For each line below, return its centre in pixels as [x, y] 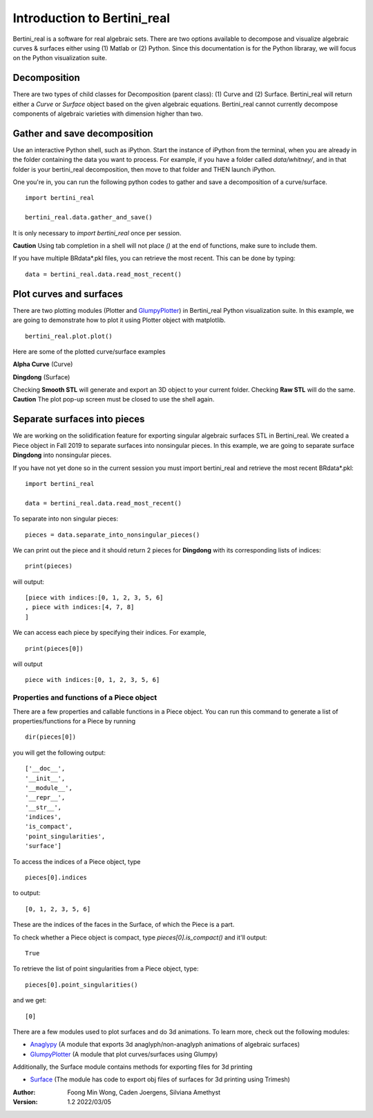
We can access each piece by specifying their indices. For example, [109, 633]
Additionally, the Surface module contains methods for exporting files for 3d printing [133, 1067]
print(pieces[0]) [54, 648]
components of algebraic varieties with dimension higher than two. [108, 114]
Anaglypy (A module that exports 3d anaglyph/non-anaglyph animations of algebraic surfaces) [165, 1045]
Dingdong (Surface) [41, 377]
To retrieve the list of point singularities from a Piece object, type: [106, 968]
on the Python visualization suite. [60, 58]
